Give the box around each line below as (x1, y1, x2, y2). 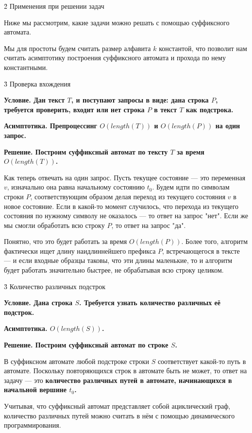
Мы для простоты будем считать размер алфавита (4, 43, 151, 53)
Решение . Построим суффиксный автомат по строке (4, 340, 168, 350)
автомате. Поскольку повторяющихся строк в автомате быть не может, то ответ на (4, 365, 247, 376)
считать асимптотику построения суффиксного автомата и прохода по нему (4, 52, 226, 63)
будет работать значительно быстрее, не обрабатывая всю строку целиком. (4, 265, 224, 275)
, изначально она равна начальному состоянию (7, 182, 145, 192)
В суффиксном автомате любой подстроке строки (4, 356, 149, 366)
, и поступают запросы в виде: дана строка (71, 95, 209, 105)
